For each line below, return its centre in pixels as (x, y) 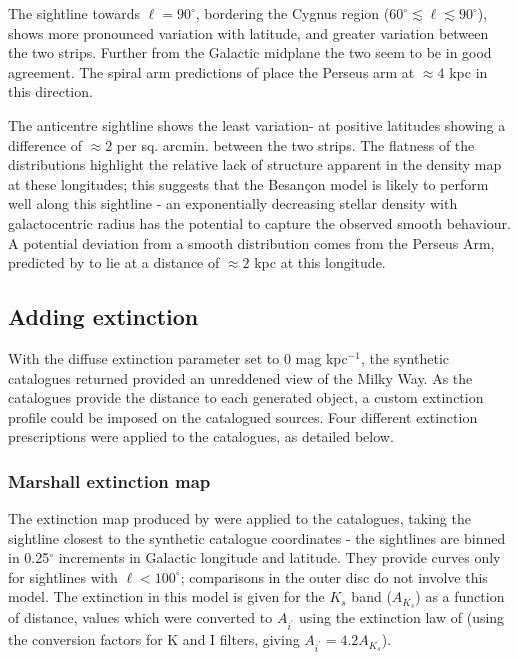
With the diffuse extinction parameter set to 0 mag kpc (178, 357)
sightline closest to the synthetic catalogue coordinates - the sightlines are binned (257, 537)
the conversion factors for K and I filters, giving (154, 639)
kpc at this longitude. (320, 262)
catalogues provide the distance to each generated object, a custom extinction (246, 397)
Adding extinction (103, 316)
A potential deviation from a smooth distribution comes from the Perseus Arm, (251, 242)
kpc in (468, 71)
